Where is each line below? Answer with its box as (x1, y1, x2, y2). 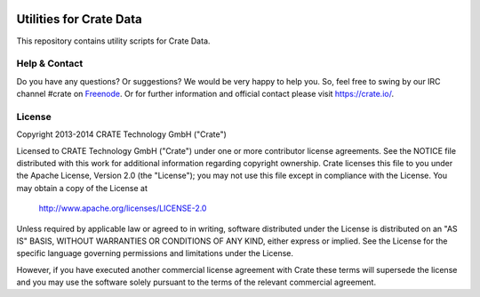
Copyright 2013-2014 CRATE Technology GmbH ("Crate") (16, 129, 227, 140)
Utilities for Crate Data (16, 12, 142, 27)
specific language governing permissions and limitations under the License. (16, 248, 293, 259)
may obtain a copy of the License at (16, 182, 148, 193)
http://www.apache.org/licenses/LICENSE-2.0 (38, 203, 207, 213)
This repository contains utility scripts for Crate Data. (16, 36, 211, 46)
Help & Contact (16, 58, 84, 70)
